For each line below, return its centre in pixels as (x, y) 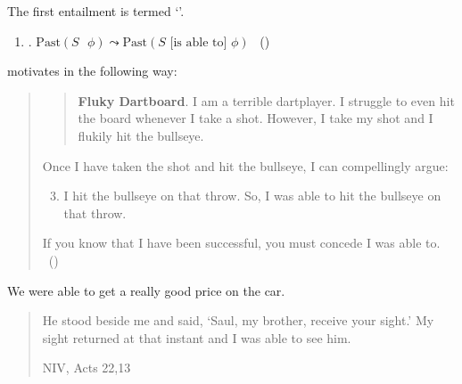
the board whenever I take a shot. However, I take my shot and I (256, 118)
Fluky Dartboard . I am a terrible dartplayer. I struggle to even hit (266, 100)
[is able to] (198, 42)
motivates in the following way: (92, 71)
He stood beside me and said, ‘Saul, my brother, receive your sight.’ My (238, 320)
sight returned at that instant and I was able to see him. (197, 337)
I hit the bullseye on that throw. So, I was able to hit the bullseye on (252, 196)
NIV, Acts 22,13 (87, 368)
